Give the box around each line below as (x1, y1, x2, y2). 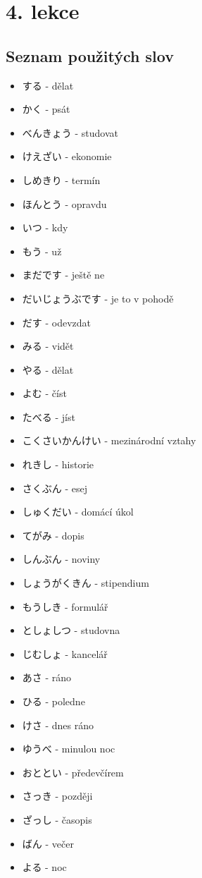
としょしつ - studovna (22, 623, 120, 638)
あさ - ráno (22, 670, 72, 685)
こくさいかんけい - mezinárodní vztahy (22, 433, 196, 448)
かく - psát (22, 102, 70, 116)
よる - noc (22, 860, 67, 874)
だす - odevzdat (22, 315, 91, 329)
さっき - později (22, 788, 93, 803)
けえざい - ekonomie (22, 149, 112, 164)
